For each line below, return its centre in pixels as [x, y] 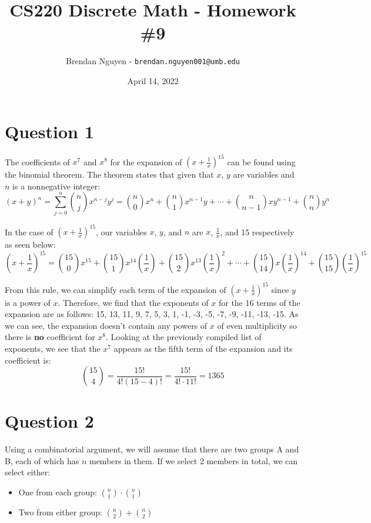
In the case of [29, 231]
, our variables [121, 231]
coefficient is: [28, 360]
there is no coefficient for [50, 337]
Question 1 [49, 131]
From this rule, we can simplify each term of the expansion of [116, 289]
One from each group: [58, 492]
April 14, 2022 [153, 80]
